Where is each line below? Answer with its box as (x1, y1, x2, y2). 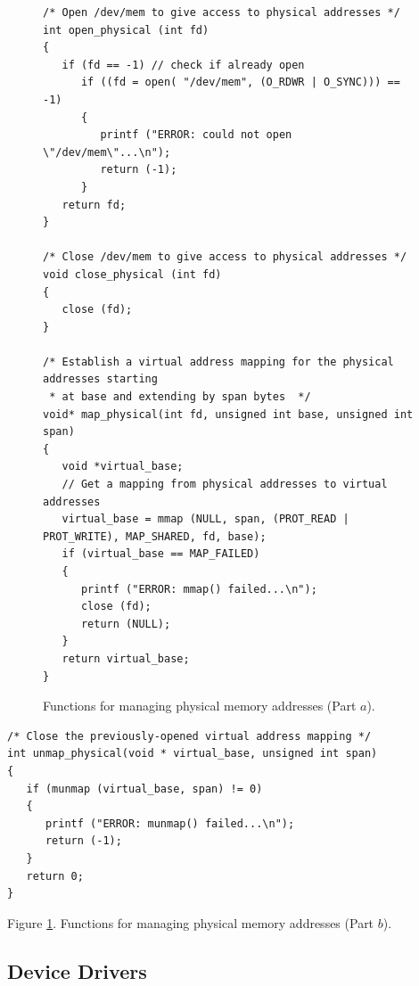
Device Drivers (7, 957, 147, 984)
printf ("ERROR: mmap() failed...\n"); (80, 582, 317, 596)
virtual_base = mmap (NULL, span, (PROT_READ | (62, 513, 349, 526)
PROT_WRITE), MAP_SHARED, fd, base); (43, 530, 267, 543)
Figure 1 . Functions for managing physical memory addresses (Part (7, 913, 374, 932)
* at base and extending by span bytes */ (49, 390, 311, 404)
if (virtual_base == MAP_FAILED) (62, 547, 260, 561)
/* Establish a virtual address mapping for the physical (43, 355, 394, 368)
